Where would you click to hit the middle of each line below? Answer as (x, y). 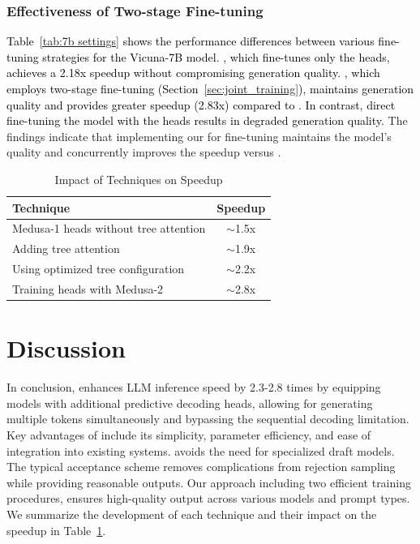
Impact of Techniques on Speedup (139, 179)
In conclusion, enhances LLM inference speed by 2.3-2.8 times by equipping (194, 387)
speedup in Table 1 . (56, 530)
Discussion (66, 348)
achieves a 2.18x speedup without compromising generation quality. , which (193, 73)
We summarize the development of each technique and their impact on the (192, 514)
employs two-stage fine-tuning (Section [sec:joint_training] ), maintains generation (210, 88)
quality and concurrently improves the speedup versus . (144, 152)
